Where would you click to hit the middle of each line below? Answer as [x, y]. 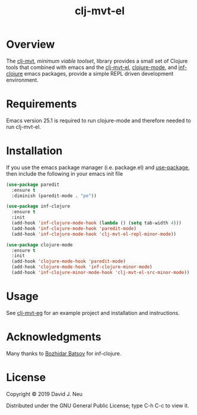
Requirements [42, 104]
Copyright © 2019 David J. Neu [45, 394]
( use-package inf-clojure [38, 207]
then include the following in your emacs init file [65, 173]
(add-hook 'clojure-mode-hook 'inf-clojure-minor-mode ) [82, 267]
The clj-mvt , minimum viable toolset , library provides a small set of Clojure [97, 61]
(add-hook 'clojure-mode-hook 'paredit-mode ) [69, 261]
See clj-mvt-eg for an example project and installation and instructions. [93, 313]
